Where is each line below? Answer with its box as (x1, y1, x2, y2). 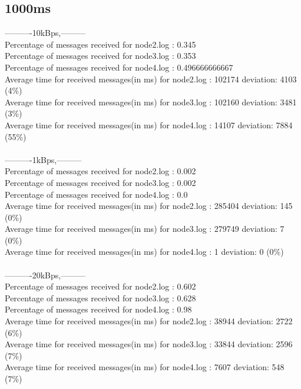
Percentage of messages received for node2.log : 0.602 (5, 280, 196, 292)
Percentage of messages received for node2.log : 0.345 (5, 38, 196, 50)
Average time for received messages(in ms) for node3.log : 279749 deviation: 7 (5, 222, 285, 235)
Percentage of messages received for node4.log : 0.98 (5, 303, 192, 315)
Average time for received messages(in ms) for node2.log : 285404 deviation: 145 (5, 200, 293, 212)
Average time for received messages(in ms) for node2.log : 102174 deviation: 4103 (5, 72, 297, 85)
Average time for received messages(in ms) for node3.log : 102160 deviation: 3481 (5, 95, 297, 108)
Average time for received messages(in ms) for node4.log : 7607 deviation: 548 (5, 361, 285, 373)
